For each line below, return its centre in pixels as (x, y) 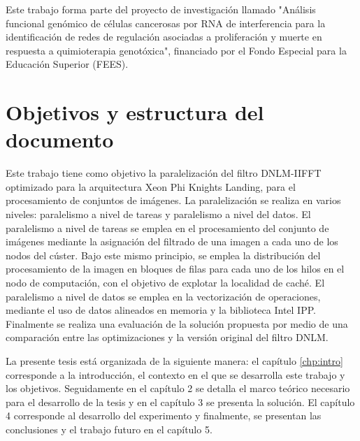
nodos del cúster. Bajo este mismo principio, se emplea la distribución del (163, 255)
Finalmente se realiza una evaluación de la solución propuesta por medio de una (177, 323)
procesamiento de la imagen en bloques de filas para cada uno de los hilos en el (175, 269)
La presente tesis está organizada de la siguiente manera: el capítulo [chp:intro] (174, 361)
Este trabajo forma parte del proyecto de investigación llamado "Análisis (161, 9)
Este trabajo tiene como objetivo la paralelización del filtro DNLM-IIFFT (164, 173)
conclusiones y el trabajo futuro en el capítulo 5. (109, 429)
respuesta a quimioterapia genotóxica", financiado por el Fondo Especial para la (176, 50)
